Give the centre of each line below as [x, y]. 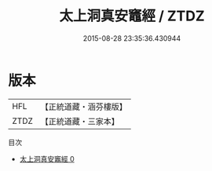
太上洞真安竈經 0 [47, 158]
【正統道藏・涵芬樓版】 [84, 107]
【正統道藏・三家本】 [80, 121]
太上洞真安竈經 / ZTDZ [132, 16]
